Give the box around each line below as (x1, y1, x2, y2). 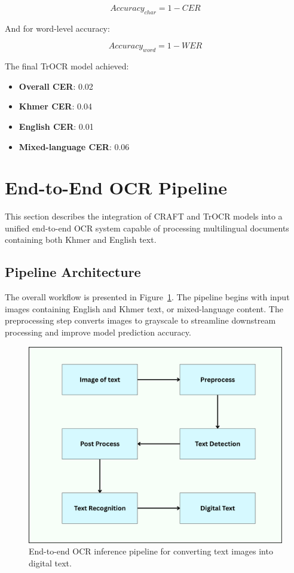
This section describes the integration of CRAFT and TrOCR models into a (5, 210, 283, 223)
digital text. (29, 556, 72, 569)
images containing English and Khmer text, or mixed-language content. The (5, 302, 283, 315)
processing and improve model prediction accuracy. (5, 326, 191, 339)
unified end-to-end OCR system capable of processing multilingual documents (5, 221, 289, 234)
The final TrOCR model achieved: (5, 60, 129, 72)
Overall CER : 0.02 (19, 80, 93, 92)
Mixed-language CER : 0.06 (19, 140, 130, 153)
